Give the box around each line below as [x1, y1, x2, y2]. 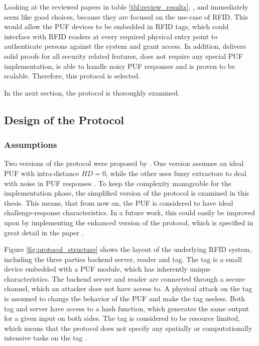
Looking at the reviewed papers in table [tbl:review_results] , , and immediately [4, 2, 248, 12]
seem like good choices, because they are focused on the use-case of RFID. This [4, 11, 248, 22]
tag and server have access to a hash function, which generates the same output [4, 303, 249, 313]
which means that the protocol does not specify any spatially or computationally [4, 322, 252, 333]
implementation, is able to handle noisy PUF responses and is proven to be [4, 60, 235, 71]
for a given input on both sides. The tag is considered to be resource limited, [4, 313, 240, 323]
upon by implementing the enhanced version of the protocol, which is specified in [4, 217, 253, 227]
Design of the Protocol [4, 112, 124, 127]
